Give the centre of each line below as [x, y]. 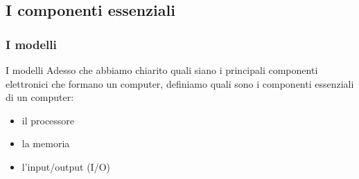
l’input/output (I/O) [66, 166]
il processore [48, 120]
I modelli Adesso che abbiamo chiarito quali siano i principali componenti [162, 70]
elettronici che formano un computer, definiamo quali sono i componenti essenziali [180, 83]
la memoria [46, 143]
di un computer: [40, 97]
